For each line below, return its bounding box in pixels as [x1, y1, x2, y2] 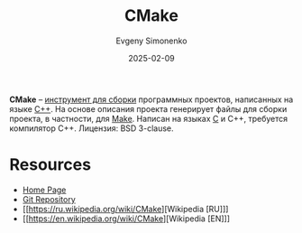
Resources [9, 154, 92, 175]
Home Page [22, 184, 67, 195]
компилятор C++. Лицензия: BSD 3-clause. [9, 123, 174, 134]
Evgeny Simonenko [115, 35, 188, 46]
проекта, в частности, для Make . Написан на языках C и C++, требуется [9, 113, 288, 124]
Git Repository [22, 193, 77, 204]
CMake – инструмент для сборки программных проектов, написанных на [9, 94, 294, 105]
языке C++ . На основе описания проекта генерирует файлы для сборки [9, 103, 288, 114]
